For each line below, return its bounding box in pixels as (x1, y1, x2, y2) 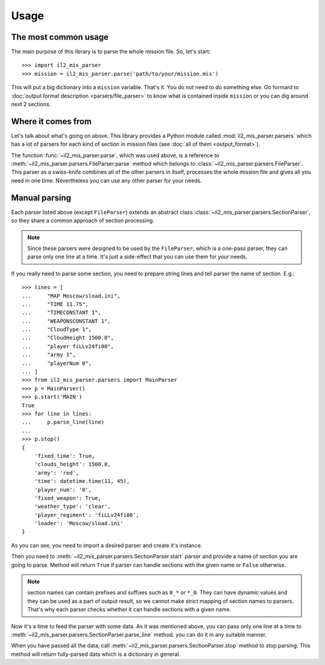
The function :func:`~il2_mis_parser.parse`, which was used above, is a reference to (11, 151, 220, 159)
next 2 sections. (11, 101, 51, 108)
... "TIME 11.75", (22, 301, 89, 307)
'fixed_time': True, (34, 452, 95, 459)
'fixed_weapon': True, (34, 495, 102, 501)
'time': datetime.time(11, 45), (34, 478, 130, 485)
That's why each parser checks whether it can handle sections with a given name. (27, 606, 232, 613)
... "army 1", (22, 351, 76, 358)
